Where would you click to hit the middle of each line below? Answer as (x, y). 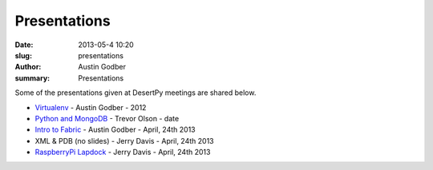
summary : (32, 78)
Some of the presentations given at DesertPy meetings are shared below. (136, 93)
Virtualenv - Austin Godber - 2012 (91, 107)
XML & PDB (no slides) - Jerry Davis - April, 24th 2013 (124, 140)
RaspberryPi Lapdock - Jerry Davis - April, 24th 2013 (123, 152)
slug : (23, 55)
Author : (28, 67)
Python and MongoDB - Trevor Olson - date (107, 118)
